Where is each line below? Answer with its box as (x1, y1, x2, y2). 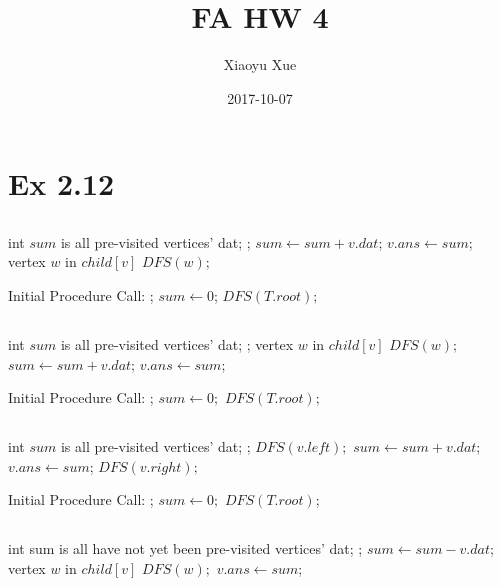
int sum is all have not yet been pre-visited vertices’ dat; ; (8, 538, 363, 559)
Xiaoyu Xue (223, 54, 297, 75)
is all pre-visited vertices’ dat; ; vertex (60, 334, 294, 355)
